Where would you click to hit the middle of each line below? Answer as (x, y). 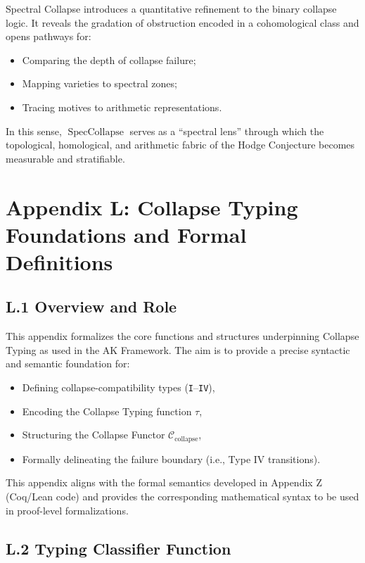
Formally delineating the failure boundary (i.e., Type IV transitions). (171, 458)
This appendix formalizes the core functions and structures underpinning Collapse (182, 336)
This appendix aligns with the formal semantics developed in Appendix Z (164, 482)
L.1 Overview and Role (91, 306)
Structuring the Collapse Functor (94, 435)
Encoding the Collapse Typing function (107, 411)
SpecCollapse (96, 132)
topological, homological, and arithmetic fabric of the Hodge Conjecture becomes (180, 145)
